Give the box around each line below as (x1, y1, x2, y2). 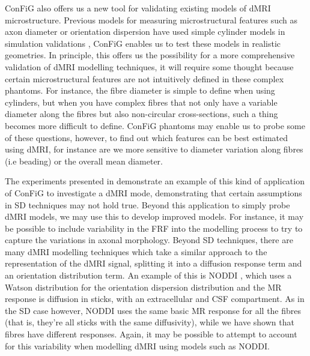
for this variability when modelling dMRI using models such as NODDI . (5, 339, 270, 352)
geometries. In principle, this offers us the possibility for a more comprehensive (5, 49, 295, 61)
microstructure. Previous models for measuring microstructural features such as (5, 13, 297, 26)
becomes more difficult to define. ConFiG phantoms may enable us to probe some (5, 119, 305, 131)
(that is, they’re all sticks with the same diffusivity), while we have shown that (5, 316, 294, 328)
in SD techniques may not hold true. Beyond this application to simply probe (5, 198, 290, 211)
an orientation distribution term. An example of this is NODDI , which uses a (5, 269, 292, 282)
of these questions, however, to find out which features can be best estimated (5, 131, 288, 143)
